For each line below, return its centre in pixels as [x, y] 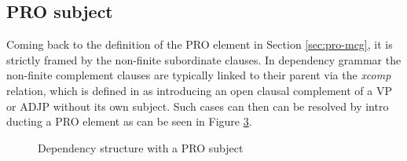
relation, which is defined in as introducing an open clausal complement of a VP [199, 90]
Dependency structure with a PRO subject [141, 147]
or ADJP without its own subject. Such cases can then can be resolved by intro [198, 106]
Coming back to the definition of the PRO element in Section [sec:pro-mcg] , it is [200, 44]
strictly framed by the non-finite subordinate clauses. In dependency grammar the [204, 59]
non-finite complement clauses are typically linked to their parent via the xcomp [199, 75]
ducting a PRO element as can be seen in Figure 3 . [129, 121]
